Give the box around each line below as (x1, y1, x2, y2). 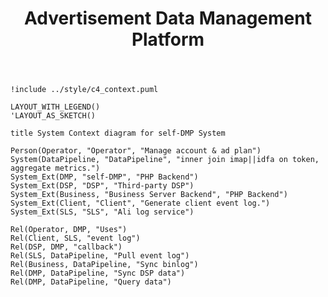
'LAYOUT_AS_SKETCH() (10, 111, 97, 121)
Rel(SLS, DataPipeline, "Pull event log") (10, 251, 190, 261)
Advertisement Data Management (24, 7, 312, 30)
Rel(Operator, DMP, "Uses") (10, 225, 128, 235)
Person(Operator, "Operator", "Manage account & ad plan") (10, 146, 262, 156)
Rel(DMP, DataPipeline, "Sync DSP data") (10, 268, 186, 279)
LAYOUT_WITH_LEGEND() (10, 102, 101, 112)
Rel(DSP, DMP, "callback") (10, 242, 123, 252)
